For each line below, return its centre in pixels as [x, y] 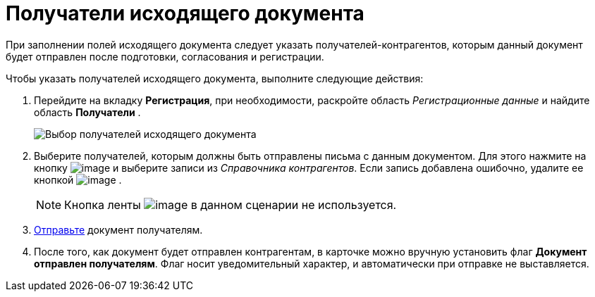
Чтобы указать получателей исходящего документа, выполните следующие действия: [215, 78]
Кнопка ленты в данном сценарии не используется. [231, 204]
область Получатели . [87, 112]
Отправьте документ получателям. [118, 229]
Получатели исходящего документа [185, 13]
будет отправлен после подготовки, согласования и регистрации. [165, 56]
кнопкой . [78, 179]
